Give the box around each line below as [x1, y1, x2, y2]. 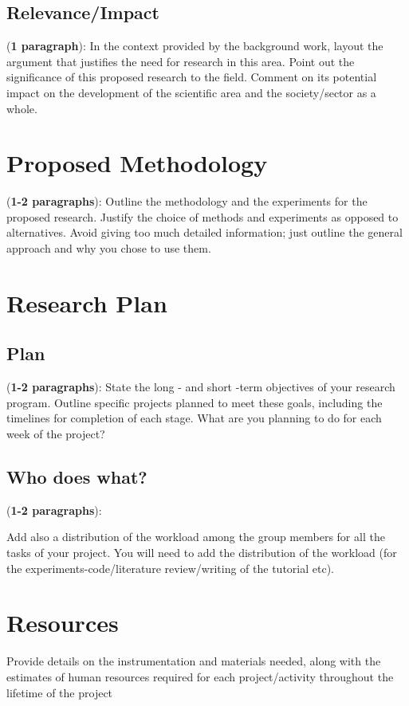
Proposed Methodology [6, 147, 268, 179]
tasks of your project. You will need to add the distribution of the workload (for [6, 544, 397, 561]
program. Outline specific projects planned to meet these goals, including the [6, 394, 383, 410]
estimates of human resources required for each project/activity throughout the [6, 668, 394, 684]
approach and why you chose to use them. [6, 240, 211, 257]
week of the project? [6, 426, 105, 442]
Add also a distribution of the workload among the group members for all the [6, 528, 385, 545]
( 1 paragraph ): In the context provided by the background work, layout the [6, 37, 383, 54]
